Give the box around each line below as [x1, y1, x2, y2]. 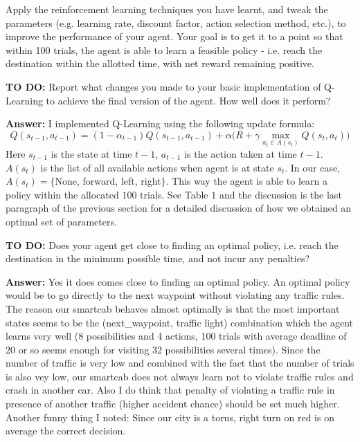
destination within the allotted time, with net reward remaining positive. [6, 56, 314, 71]
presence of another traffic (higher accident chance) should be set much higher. [6, 396, 340, 411]
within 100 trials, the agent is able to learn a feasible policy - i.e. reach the [6, 42, 323, 57]
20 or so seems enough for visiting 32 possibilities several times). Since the [6, 342, 321, 356]
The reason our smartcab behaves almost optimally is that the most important [6, 301, 340, 315]
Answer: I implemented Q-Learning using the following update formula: [6, 116, 315, 131]
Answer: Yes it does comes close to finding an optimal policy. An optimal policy [6, 274, 350, 288]
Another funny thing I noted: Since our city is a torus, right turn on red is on [6, 409, 334, 424]
